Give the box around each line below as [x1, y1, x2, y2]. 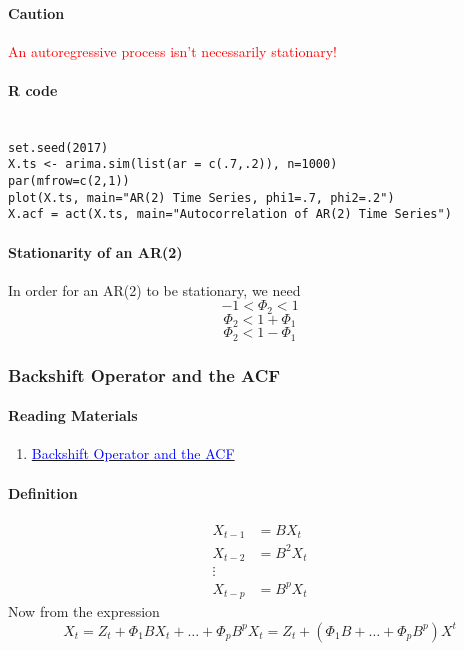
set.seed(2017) [8, 140, 109, 155]
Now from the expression [8, 601, 160, 622]
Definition [8, 482, 78, 503]
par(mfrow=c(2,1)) [8, 174, 130, 189]
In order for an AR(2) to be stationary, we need [8, 279, 301, 300]
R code [8, 79, 58, 100]
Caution [8, 2, 65, 23]
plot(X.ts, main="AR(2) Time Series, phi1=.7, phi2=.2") [8, 190, 395, 205]
